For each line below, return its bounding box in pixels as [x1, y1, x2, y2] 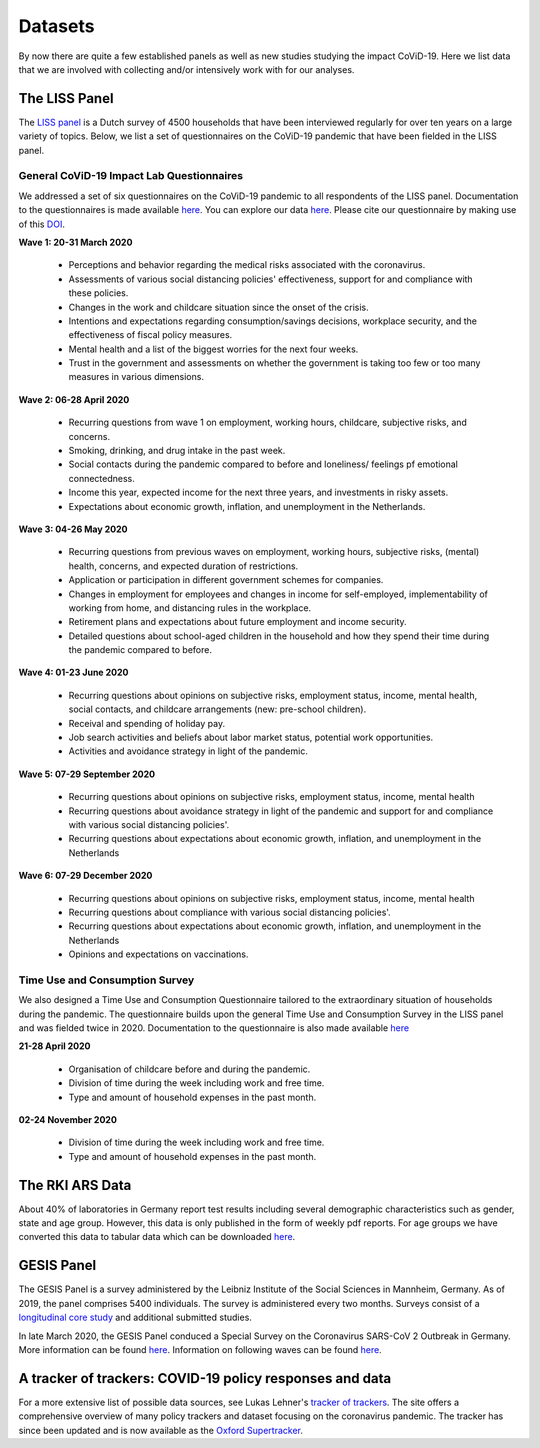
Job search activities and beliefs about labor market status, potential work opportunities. [68, 731, 434, 744]
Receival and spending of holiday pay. [68, 717, 225, 729]
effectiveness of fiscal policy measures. [68, 329, 233, 341]
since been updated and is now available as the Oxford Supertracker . [18, 1424, 304, 1436]
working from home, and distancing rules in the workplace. [68, 601, 312, 614]
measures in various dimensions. [68, 371, 205, 383]
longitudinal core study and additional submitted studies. [18, 1311, 252, 1324]
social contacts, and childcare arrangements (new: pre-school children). [68, 703, 367, 715]
